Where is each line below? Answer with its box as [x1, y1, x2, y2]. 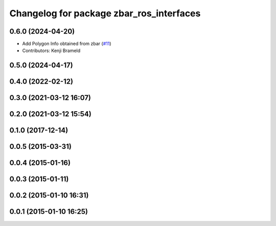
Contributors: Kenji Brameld [22, 47, 81, 54]
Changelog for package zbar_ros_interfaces [9, 8, 201, 19]
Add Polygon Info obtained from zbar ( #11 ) [22, 41, 111, 47]
